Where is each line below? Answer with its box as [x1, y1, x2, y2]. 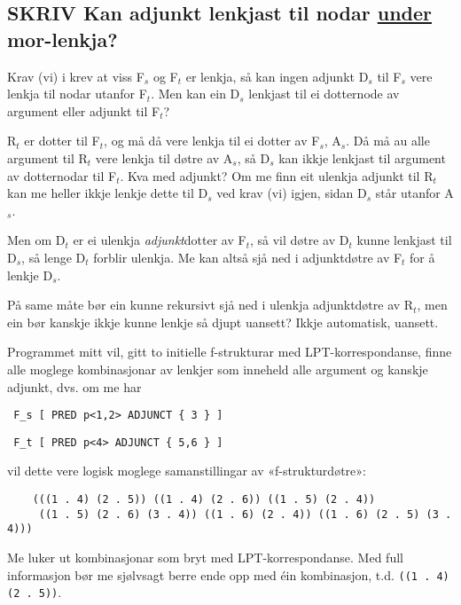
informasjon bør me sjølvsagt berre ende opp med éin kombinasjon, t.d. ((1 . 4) [7, 565, 449, 584]
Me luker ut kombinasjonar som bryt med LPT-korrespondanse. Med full [7, 547, 403, 566]
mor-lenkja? [7, 25, 118, 52]
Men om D [7, 231, 66, 249]
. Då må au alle [346, 131, 430, 150]
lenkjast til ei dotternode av [248, 84, 400, 103]
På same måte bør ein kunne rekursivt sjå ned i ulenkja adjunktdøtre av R [7, 295, 414, 314]
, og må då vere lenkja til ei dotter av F [104, 131, 320, 150]
